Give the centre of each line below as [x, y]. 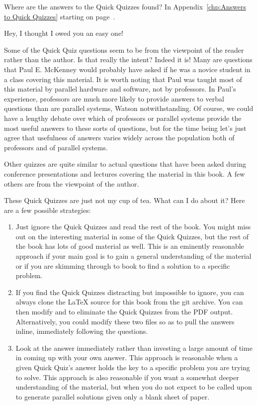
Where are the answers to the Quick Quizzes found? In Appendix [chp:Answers [125, 6]
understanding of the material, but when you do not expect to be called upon [134, 387]
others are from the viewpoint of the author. [72, 183]
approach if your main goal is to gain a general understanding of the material [133, 256]
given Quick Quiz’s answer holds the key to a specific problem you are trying [133, 367]
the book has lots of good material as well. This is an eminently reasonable [130, 246]
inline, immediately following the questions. [82, 331]
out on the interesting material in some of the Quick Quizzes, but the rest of [132, 236]
